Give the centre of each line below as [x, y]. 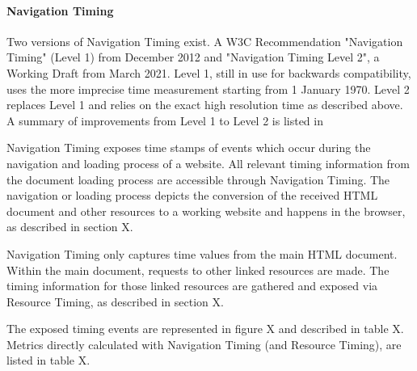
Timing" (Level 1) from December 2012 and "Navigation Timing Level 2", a [193, 57]
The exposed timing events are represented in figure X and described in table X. [205, 329]
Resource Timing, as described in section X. [115, 301]
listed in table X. [48, 360]
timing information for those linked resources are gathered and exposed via [192, 286]
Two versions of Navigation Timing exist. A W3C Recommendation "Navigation [205, 41]
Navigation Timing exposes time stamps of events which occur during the [189, 148]
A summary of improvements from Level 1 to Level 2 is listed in [165, 120]
